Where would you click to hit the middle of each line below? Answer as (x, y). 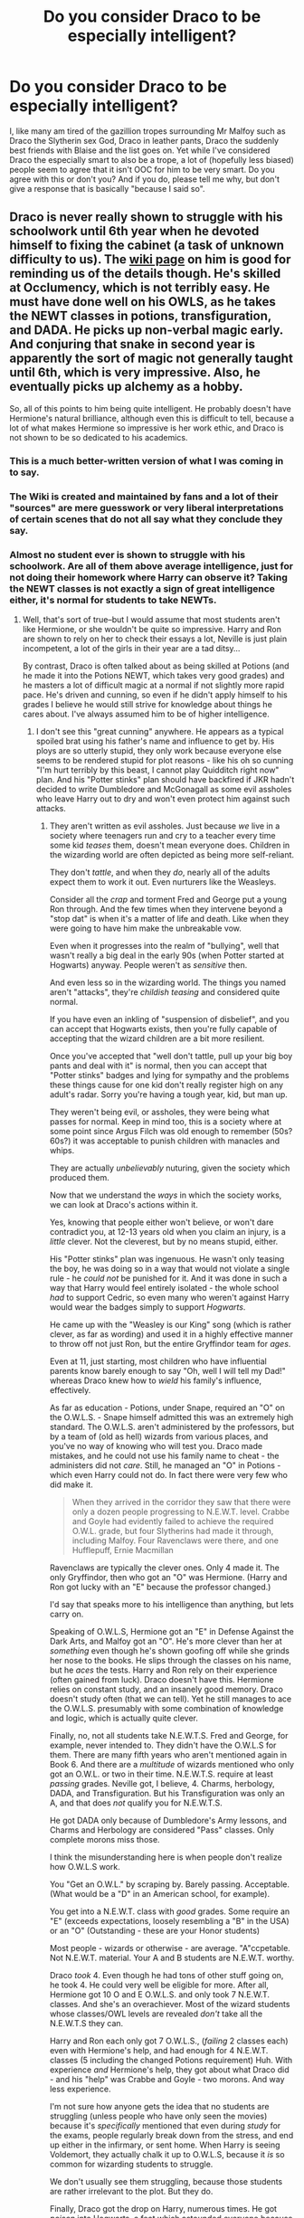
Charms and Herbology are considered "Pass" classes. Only (161, 1830)
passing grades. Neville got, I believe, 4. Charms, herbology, (162, 1783)
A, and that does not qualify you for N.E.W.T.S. (136, 1803)
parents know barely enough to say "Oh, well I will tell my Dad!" (168, 1370)
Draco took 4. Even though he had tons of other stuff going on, (166, 1975)
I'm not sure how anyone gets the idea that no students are (159, 2106)
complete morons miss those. (104, 1839)
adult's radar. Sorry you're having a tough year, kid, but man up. (168, 1094)
